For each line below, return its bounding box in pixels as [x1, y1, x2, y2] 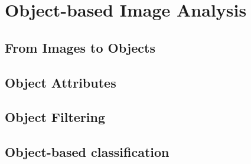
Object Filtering [5, 108, 106, 126]
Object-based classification [5, 143, 169, 161]
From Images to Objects [5, 38, 155, 56]
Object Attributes [5, 73, 116, 91]
